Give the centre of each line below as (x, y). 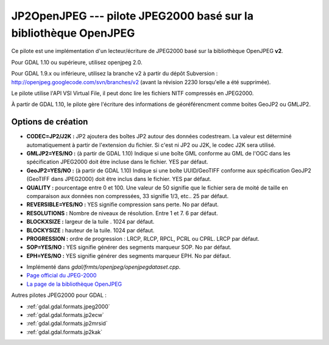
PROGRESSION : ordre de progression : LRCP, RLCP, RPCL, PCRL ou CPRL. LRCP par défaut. (143, 238)
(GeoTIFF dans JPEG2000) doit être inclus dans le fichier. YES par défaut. (119, 179)
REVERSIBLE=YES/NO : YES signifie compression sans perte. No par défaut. (123, 205)
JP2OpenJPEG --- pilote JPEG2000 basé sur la (133, 16)
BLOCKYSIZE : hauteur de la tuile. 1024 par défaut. (90, 230)
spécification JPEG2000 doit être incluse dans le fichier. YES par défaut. (117, 162)
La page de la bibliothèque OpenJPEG (74, 284)
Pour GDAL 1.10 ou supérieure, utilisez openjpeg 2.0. (77, 62)
